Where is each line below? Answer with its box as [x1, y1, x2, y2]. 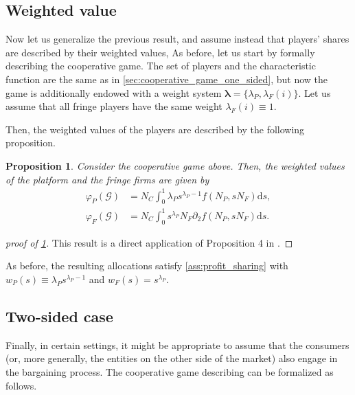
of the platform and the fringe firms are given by [5, 172, 209, 186]
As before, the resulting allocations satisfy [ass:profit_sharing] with [5, 258, 288, 273]
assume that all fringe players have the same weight [5, 99, 222, 113]
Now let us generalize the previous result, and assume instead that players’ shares [5, 32, 350, 46]
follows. [5, 378, 37, 392]
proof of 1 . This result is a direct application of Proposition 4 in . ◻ [5, 235, 293, 249]
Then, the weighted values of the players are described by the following [5, 122, 305, 136]
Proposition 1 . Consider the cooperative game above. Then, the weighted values [5, 158, 345, 172]
